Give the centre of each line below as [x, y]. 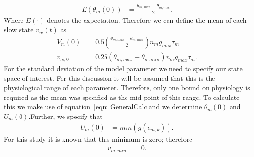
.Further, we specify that [65, 116]
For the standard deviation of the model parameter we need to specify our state [123, 69]
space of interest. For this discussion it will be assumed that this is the [110, 78]
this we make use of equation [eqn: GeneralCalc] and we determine [103, 107]
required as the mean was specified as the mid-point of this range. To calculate [122, 97]
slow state [19, 29]
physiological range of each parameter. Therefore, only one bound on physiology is [127, 88]
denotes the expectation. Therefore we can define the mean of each [147, 20]
